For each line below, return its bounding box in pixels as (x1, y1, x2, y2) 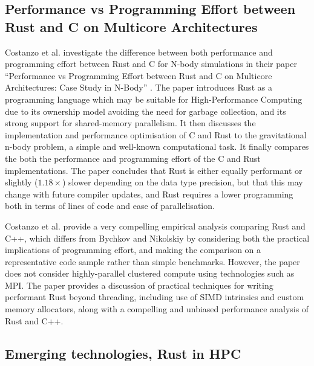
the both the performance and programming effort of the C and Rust (5, 152, 261, 164)
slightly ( (5, 176, 38, 188)
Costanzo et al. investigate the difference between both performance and (5, 45, 273, 58)
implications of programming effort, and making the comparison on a (5, 243, 261, 256)
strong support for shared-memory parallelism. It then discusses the (5, 117, 256, 129)
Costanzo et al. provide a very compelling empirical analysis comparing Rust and (5, 219, 306, 232)
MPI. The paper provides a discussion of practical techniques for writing (5, 278, 273, 291)
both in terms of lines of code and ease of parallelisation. (5, 199, 215, 212)
